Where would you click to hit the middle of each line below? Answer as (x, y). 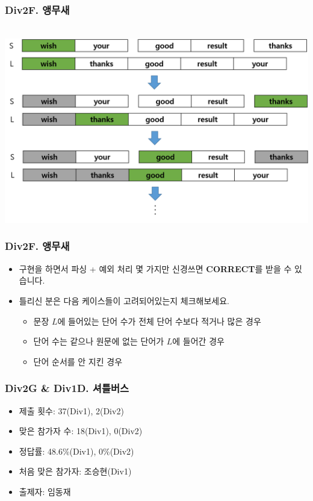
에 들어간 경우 (198, 341)
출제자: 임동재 (45, 491)
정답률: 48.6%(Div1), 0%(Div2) (76, 451)
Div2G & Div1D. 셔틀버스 (67, 388)
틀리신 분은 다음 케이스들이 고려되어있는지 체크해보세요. (124, 300)
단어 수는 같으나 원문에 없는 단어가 (99, 341)
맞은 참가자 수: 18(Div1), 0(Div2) (81, 431)
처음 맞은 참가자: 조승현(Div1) (75, 471)
